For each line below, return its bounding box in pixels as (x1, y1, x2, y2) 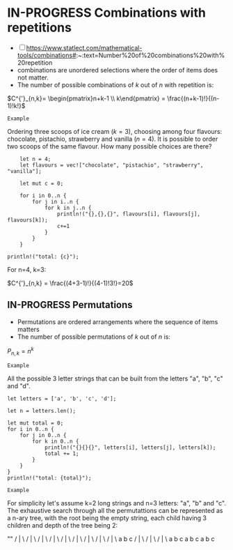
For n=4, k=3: (7, 265, 47, 273)
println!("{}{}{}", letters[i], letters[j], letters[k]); (44, 444, 216, 451)
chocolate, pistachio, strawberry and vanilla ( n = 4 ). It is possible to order (7, 135, 218, 143)
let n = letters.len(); (7, 408, 77, 415)
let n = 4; (19, 155, 51, 162)
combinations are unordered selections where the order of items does (17, 66, 218, 74)
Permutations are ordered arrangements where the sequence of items (17, 317, 218, 326)
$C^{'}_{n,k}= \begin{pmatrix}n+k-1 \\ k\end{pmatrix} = (7, 94, 166, 102)
